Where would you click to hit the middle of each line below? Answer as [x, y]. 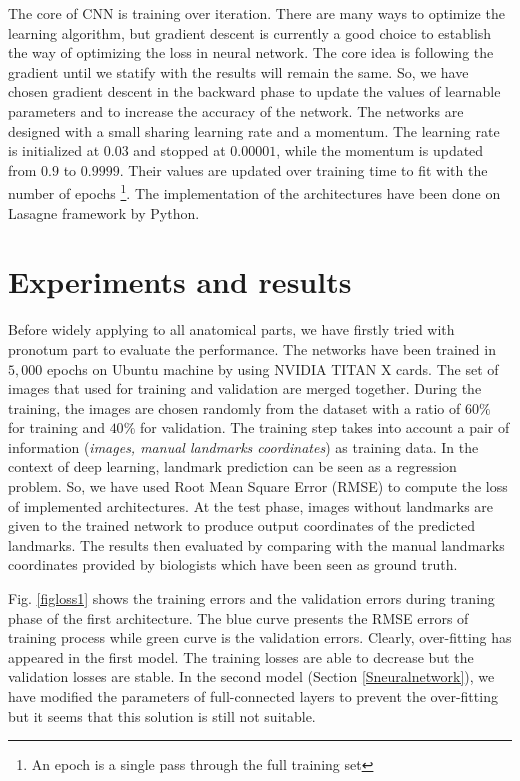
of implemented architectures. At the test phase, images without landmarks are [251, 505]
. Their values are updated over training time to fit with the [303, 169]
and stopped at [179, 150]
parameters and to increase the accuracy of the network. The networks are [236, 110]
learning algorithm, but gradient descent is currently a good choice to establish [250, 32]
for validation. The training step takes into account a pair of [324, 427]
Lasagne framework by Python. [104, 212]
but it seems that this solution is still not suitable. [162, 715]
